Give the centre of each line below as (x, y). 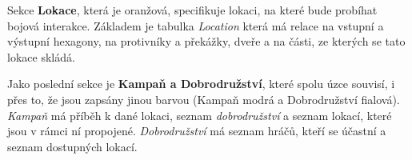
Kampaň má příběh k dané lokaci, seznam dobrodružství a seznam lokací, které (200, 115)
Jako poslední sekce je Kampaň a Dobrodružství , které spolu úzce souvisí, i (201, 84)
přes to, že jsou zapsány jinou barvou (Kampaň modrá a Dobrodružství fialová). (204, 99)
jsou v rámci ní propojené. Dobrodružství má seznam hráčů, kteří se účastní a (197, 131)
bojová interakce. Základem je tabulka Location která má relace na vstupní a (196, 25)
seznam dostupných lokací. (72, 146)
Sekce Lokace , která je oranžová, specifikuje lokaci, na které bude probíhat (192, 10)
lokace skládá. (41, 56)
